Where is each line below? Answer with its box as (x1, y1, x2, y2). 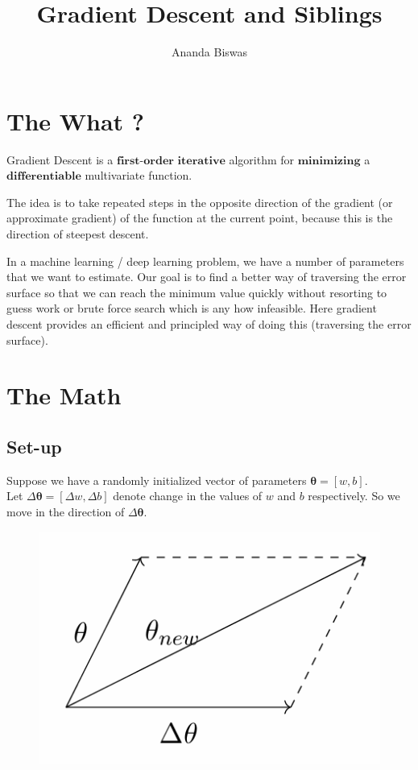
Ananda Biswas (171, 43, 248, 60)
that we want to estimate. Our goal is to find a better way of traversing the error (6, 268, 407, 285)
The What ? (6, 104, 145, 137)
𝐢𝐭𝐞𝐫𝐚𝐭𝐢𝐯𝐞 (177, 155, 226, 167)
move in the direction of (6, 503, 125, 520)
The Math (6, 379, 122, 412)
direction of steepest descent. (6, 226, 149, 242)
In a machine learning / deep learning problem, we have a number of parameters (6, 252, 404, 269)
